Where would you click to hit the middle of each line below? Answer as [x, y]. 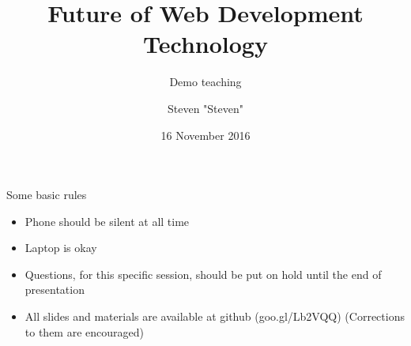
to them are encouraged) [84, 331]
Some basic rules [47, 195]
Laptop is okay [61, 248]
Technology [205, 44]
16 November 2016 [205, 135]
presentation [55, 290]
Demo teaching [205, 82]
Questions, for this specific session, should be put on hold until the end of [203, 274]
